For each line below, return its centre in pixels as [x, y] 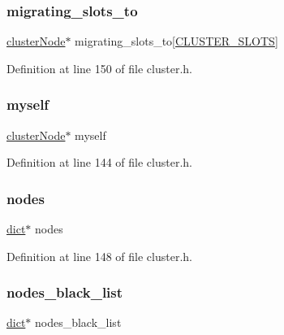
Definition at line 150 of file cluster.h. [99, 68]
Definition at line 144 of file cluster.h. [99, 162]
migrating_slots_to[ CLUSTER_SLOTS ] [176, 41]
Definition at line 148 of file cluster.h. [99, 256]
